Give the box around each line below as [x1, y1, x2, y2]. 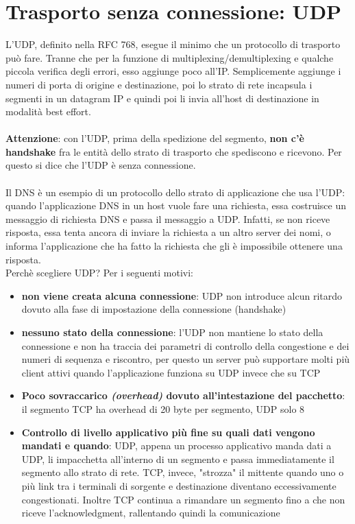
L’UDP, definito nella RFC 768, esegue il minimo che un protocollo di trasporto [5, 37, 341, 51]
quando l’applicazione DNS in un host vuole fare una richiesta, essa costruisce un [5, 198, 347, 213]
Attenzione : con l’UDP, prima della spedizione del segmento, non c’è [5, 131, 304, 145]
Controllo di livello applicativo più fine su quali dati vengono [21, 425, 315, 439]
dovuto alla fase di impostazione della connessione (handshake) [21, 302, 286, 316]
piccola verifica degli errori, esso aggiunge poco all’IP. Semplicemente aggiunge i [5, 64, 341, 78]
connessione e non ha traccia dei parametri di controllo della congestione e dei [21, 338, 350, 353]
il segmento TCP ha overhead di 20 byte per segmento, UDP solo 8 [21, 401, 305, 416]
